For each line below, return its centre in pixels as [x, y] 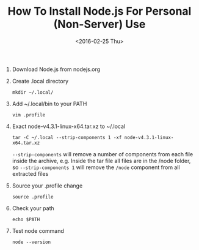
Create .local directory [40, 81]
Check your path [33, 208]
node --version [31, 242]
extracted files [30, 173]
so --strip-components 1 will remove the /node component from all [96, 167]
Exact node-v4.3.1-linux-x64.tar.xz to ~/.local [69, 126]
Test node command [38, 230]
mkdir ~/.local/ [33, 92]
